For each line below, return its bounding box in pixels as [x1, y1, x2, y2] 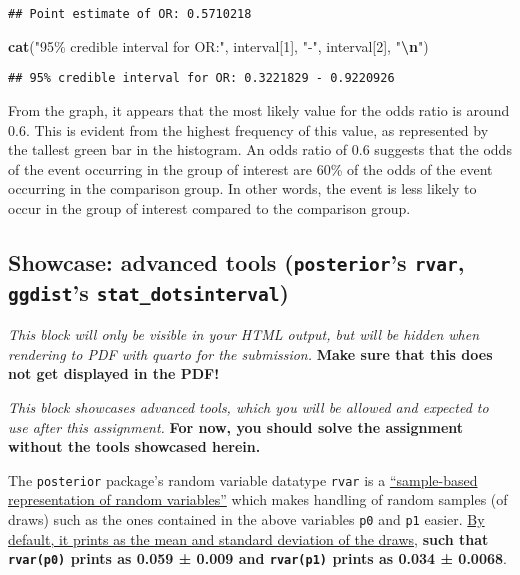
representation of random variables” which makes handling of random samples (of [8, 489, 508, 510]
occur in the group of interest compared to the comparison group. [8, 197, 411, 218]
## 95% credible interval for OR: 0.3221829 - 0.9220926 [8, 71, 395, 86]
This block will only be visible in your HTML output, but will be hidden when [8, 324, 480, 345]
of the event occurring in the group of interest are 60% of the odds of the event [8, 158, 493, 179]
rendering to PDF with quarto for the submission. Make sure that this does [8, 343, 493, 364]
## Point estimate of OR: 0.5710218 [8, 7, 252, 21]
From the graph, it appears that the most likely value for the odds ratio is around [8, 99, 510, 120]
